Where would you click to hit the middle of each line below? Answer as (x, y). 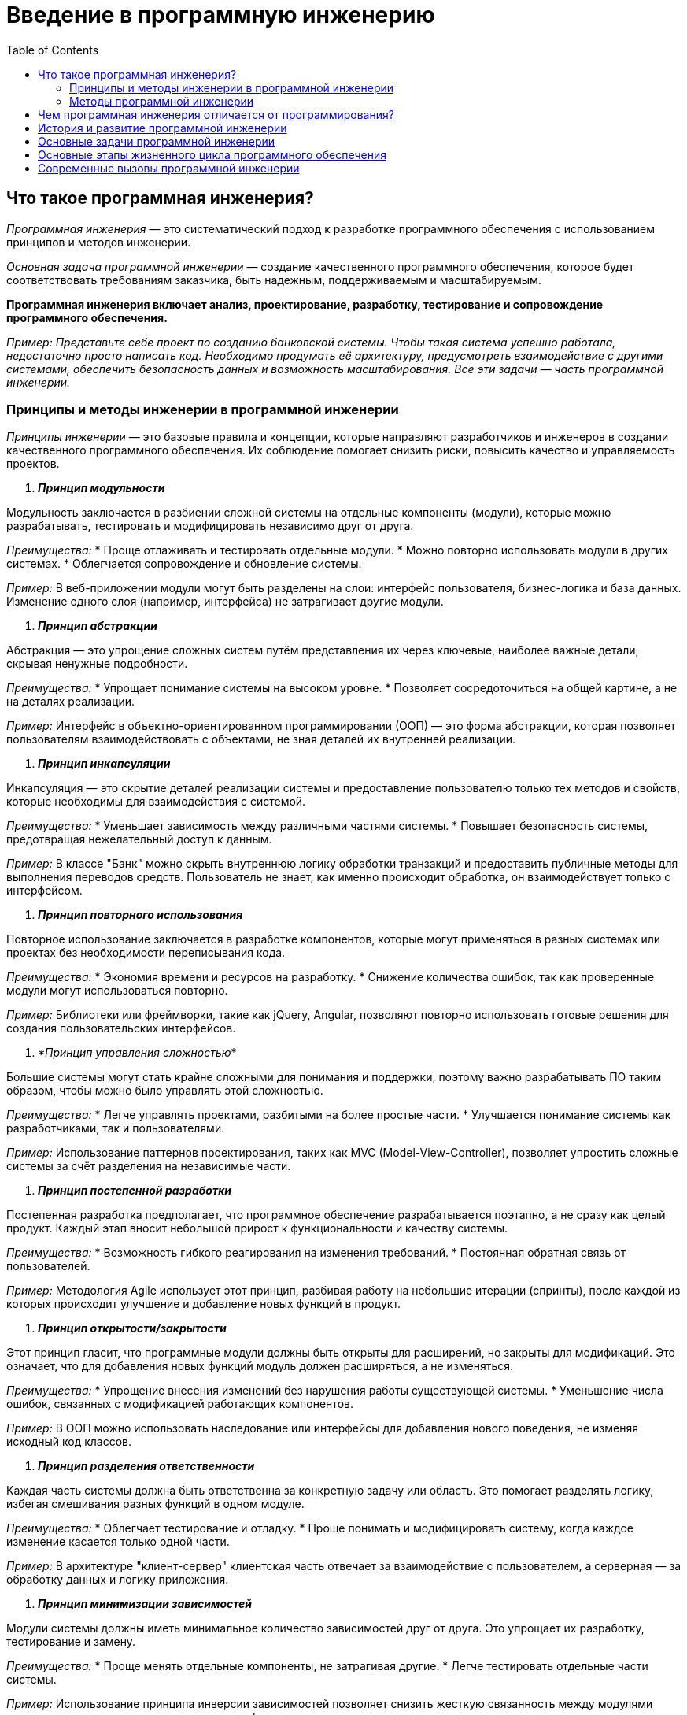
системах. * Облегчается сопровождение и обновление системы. (184, 564)
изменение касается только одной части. (118, 1542)
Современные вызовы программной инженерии (169, 168)
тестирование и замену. (71, 1642)
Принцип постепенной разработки (135, 1191)
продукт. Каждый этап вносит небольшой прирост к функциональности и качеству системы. (257, 1228)
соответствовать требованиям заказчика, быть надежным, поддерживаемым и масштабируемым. (274, 280)
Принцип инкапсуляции (104, 764)
